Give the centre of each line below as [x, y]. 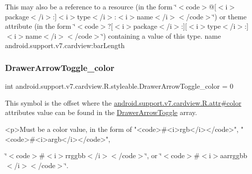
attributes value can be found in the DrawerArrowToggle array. [101, 112]
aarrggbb [234, 155]
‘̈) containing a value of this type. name [161, 35]
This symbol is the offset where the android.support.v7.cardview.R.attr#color [123, 102]
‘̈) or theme [229, 16]
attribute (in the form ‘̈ [40, 26]
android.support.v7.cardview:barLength [65, 45]
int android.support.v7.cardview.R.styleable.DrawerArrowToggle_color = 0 [119, 86]
